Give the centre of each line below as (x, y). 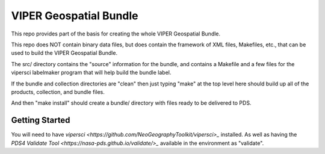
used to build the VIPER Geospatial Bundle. (64, 53)
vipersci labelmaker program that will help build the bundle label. (91, 73)
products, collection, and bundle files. (58, 92)
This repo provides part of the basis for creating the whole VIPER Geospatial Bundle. (116, 34)
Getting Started (41, 120)
